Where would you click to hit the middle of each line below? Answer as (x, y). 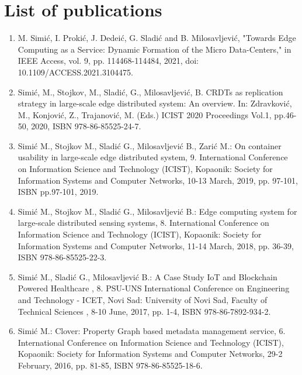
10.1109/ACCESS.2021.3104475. (75, 72)
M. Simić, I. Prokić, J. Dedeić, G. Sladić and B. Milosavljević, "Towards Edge (157, 38)
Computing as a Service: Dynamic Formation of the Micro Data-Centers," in (155, 49)
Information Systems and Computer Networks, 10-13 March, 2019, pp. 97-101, (158, 180)
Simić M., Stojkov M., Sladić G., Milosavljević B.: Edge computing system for (157, 211)
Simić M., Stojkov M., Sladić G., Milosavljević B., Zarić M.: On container (150, 145)
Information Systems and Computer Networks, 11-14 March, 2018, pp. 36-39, (156, 245)
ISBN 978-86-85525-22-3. (62, 257)
